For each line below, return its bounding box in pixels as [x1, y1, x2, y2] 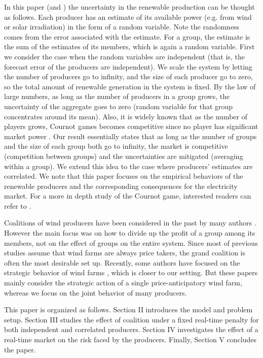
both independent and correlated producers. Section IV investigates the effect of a [4, 324, 258, 335]
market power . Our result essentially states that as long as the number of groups [4, 131, 257, 141]
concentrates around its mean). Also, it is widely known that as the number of [4, 111, 247, 121]
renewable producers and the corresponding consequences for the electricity [4, 180, 238, 191]
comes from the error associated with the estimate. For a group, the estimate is [4, 31, 250, 42]
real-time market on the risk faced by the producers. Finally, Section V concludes [4, 334, 257, 344]
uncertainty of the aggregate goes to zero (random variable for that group [4, 101, 233, 111]
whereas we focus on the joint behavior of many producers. [4, 287, 187, 298]
